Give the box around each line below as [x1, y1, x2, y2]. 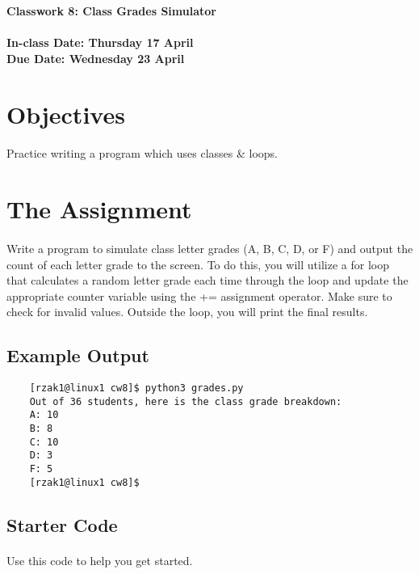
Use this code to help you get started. [6, 551, 193, 568]
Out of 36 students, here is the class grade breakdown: [29, 395, 342, 407]
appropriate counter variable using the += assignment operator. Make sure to [6, 287, 392, 304]
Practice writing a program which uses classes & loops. [6, 145, 278, 162]
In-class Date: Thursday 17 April [6, 34, 194, 51]
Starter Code [6, 512, 118, 537]
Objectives [6, 97, 125, 130]
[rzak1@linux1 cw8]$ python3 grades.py [29, 382, 244, 395]
